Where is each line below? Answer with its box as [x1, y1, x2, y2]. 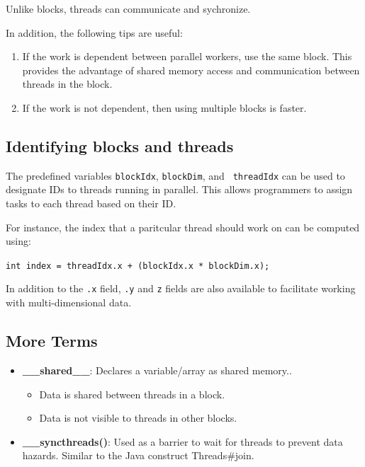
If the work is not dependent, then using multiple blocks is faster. [22, 100, 307, 115]
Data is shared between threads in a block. [39, 386, 225, 401]
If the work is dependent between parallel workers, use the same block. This [22, 49, 352, 64]
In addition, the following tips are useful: [6, 25, 183, 40]
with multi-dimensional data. [6, 295, 132, 310]
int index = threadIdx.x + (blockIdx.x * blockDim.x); [6, 260, 270, 271]
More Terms [6, 330, 98, 352]
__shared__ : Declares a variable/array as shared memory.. [22, 362, 292, 377]
